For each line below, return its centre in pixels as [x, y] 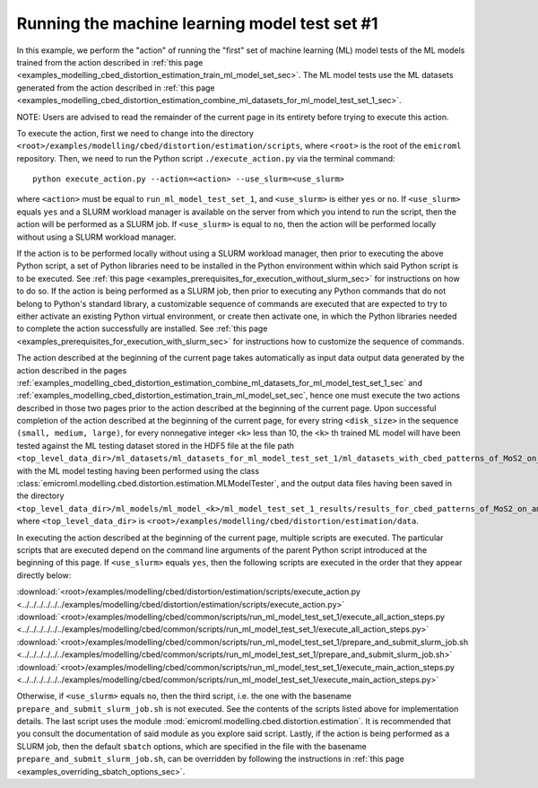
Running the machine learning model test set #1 [197, 23]
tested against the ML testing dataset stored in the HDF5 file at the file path [156, 445]
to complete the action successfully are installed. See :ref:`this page [142, 328]
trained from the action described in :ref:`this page [110, 62]
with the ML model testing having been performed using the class [138, 470]
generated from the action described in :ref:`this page [116, 88]
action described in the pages [72, 370]
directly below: [44, 575]
